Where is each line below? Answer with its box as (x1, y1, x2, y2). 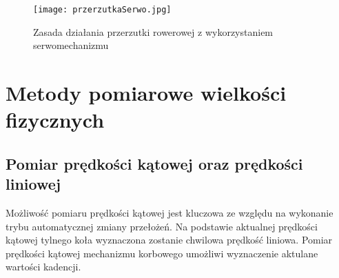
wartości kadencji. (6, 259, 81, 274)
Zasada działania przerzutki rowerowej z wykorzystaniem (33, 24, 274, 39)
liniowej (6, 173, 61, 195)
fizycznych (6, 106, 105, 134)
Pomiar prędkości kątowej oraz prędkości (6, 152, 303, 174)
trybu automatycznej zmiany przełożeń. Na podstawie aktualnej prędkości (6, 219, 318, 233)
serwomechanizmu (33, 38, 109, 52)
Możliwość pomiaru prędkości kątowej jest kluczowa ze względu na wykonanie (6, 206, 333, 219)
